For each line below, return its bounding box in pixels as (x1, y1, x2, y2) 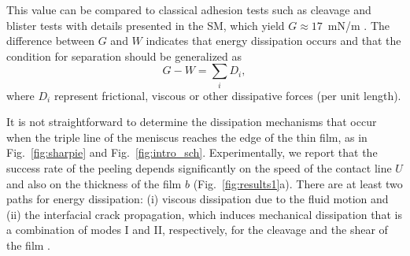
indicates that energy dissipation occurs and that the (146, 32, 401, 49)
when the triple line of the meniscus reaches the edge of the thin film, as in (6, 128, 368, 145)
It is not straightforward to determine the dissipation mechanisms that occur (6, 113, 377, 130)
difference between (6, 32, 95, 49)
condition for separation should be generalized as (6, 47, 242, 64)
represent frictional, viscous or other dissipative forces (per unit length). (54, 87, 401, 103)
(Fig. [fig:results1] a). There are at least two (193, 175, 403, 191)
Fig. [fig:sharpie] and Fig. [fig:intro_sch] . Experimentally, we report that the (6, 144, 378, 161)
